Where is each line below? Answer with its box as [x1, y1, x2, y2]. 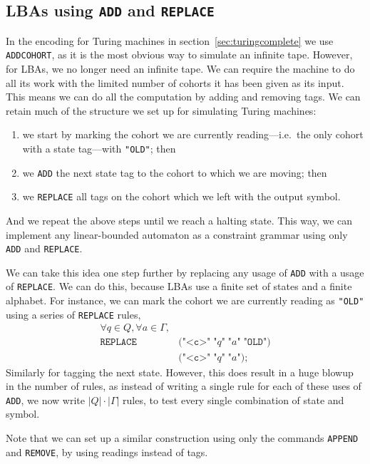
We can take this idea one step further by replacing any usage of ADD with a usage [6, 264, 364, 279]
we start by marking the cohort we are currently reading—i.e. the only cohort [22, 127, 364, 142]
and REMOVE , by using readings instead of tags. [6, 444, 208, 459]
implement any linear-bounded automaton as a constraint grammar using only [6, 227, 348, 242]
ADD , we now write [6, 392, 85, 407]
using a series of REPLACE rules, [6, 306, 141, 321]
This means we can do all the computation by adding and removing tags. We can [6, 89, 361, 104]
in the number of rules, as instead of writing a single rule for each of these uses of [6, 378, 361, 393]
